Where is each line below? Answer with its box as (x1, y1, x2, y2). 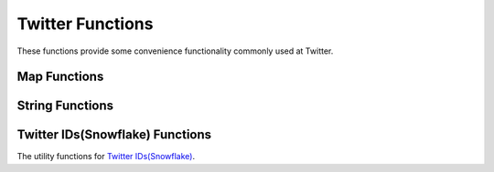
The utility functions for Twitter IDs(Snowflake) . (16, 151, 196, 162)
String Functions (16, 98, 114, 114)
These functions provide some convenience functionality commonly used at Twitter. (16, 46, 334, 56)
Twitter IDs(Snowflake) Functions (16, 127, 212, 143)
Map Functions (16, 69, 104, 85)
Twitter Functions (16, 14, 154, 34)
